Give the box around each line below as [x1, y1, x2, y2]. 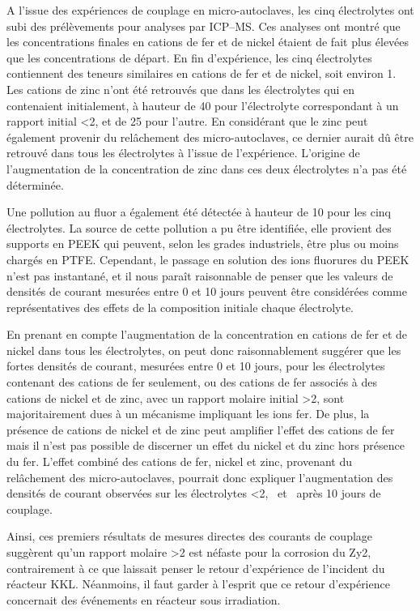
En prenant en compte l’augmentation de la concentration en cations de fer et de [6, 326, 408, 343]
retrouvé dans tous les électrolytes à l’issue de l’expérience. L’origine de [6, 144, 360, 161]
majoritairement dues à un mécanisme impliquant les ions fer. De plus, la [6, 405, 370, 422]
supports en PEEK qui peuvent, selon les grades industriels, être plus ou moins [6, 235, 399, 252]
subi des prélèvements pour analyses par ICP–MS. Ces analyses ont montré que [6, 17, 401, 34]
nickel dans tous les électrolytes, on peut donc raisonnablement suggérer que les [6, 341, 401, 358]
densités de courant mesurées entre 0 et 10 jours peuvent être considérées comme [6, 283, 407, 300]
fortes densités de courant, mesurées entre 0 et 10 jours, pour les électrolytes [6, 357, 385, 374]
